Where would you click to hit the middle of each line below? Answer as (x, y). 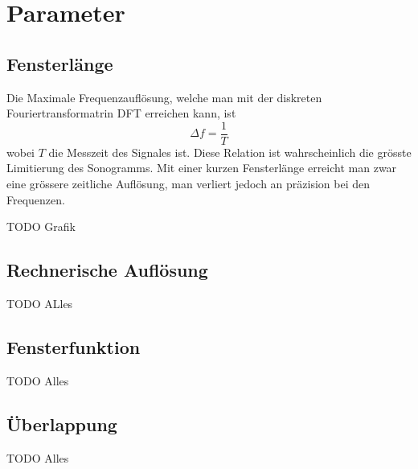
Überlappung (62, 424)
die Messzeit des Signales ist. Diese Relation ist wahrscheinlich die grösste (230, 152)
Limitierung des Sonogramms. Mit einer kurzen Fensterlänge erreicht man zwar (202, 168)
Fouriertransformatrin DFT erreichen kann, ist (121, 113)
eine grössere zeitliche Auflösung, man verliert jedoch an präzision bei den (188, 184)
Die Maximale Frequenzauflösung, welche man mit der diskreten (164, 97)
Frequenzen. (36, 199)
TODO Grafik (41, 226)
